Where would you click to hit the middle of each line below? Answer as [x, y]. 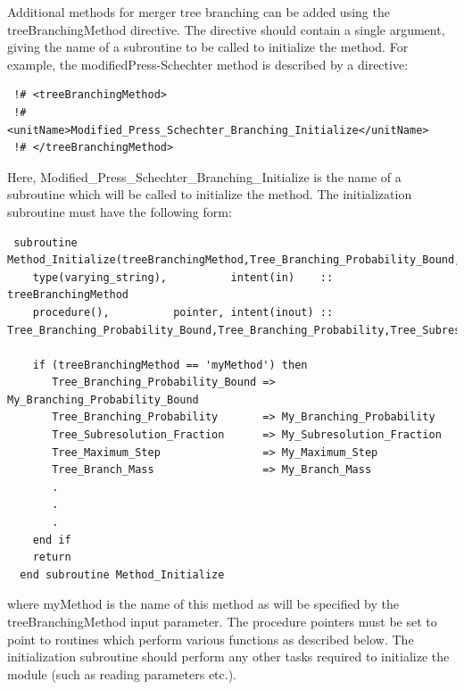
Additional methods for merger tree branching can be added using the [199, 12]
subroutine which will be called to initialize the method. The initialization [210, 194]
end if [52, 540]
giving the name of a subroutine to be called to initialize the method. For [208, 47]
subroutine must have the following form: [120, 211]
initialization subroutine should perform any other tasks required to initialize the [228, 657]
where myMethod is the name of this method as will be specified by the [203, 604]
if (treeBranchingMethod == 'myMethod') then [170, 365]
